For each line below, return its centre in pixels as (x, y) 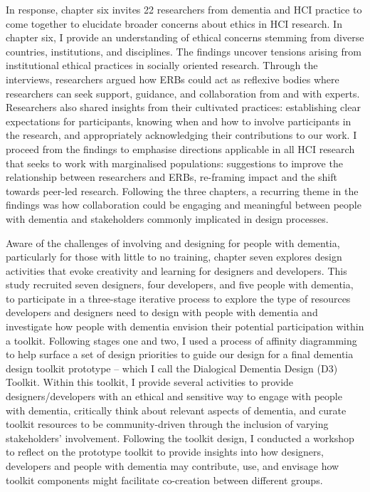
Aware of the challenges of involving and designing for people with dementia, (173, 242)
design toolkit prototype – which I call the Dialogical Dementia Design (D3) (172, 368)
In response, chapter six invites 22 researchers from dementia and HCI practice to (184, 9)
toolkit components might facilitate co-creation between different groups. (164, 480)
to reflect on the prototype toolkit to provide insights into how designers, (165, 452)
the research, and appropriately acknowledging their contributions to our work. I (181, 135)
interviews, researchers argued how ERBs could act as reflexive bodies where (173, 79)
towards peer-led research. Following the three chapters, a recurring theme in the (182, 190)
